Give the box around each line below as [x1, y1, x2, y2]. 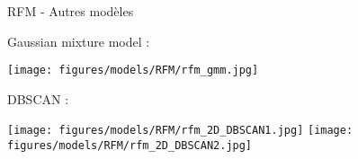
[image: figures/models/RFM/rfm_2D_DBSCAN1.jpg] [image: [7, 124, 354, 137]
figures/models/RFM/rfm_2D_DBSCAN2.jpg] [7, 139, 253, 153]
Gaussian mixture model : [7, 31, 150, 50]
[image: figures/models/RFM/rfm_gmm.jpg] [7, 64, 259, 77]
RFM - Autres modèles [7, 2, 134, 20]
